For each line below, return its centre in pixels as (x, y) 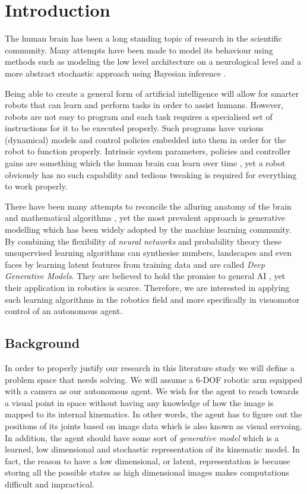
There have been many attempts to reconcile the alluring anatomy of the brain (148, 206)
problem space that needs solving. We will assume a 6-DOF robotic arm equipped (153, 379)
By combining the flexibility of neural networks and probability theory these (143, 241)
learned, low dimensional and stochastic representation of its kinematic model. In (152, 449)
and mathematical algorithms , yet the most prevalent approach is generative (145, 218)
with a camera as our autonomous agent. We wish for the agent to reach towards (152, 391)
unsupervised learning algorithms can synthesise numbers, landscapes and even (148, 253)
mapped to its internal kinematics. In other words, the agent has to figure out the (153, 414)
